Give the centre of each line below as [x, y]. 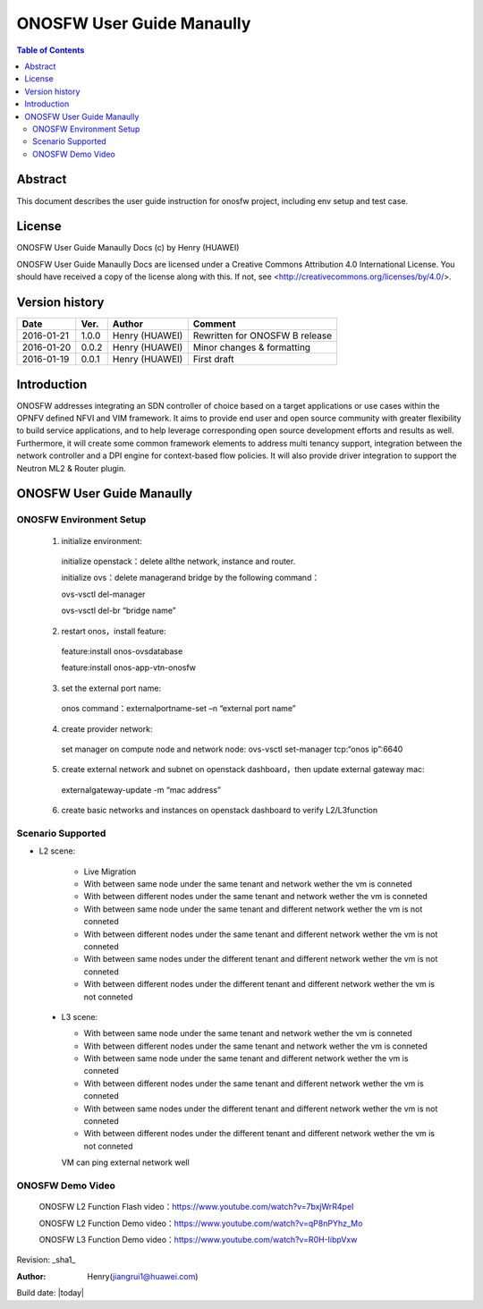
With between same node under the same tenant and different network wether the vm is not [253, 909]
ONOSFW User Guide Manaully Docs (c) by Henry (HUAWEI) [128, 248]
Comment [214, 324]
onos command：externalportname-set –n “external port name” [179, 709]
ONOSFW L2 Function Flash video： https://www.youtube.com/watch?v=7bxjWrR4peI [196, 1207]
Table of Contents [51, 50]
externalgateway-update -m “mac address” [141, 790]
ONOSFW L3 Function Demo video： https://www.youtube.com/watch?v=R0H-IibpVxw [198, 1239]
